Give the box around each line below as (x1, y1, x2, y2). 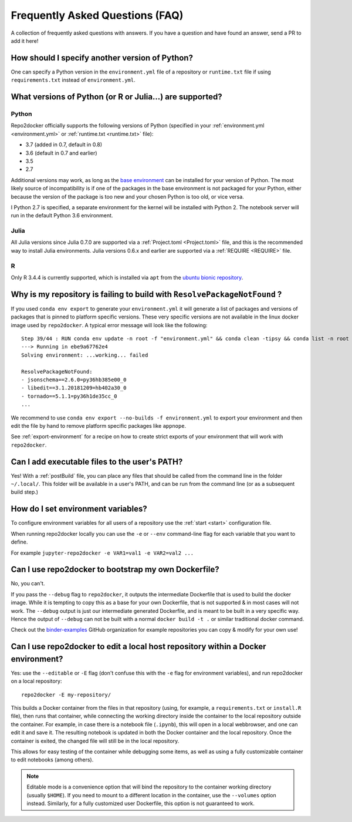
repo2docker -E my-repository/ (21, 691, 111, 698)
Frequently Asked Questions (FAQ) (11, 9, 184, 22)
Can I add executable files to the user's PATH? (11, 457, 183, 467)
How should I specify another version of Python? (11, 53, 194, 63)
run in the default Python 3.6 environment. (11, 212, 113, 219)
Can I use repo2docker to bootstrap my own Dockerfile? (11, 565, 219, 575)
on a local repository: (11, 677, 62, 685)
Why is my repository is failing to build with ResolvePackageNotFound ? (11, 289, 282, 299)
